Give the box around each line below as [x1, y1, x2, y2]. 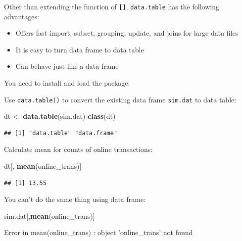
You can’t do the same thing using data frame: [4, 194, 146, 204]
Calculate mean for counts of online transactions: [4, 144, 153, 154]
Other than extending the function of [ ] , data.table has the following [4, 1, 219, 11]
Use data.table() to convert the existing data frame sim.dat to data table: [4, 94, 237, 104]
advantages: [4, 11, 39, 21]
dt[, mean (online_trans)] [4, 161, 82, 171]
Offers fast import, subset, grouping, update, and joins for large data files [15, 28, 239, 38]
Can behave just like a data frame [15, 61, 119, 71]
